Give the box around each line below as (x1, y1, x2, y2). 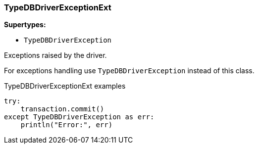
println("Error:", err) (20, 121, 113, 129)
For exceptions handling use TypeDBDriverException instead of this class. (4, 66, 255, 75)
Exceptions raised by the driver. (4, 51, 107, 60)
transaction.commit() (20, 105, 104, 113)
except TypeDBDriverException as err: (4, 113, 155, 121)
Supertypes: (4, 20, 46, 29)
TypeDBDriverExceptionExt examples (4, 82, 126, 91)
